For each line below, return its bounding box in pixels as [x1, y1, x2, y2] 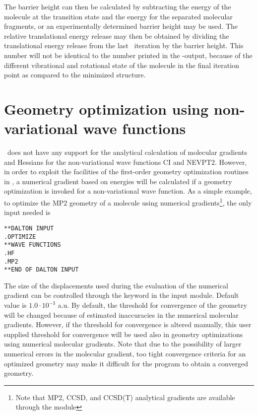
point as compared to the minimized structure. [4, 69, 146, 80]
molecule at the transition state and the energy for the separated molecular [4, 11, 233, 21]
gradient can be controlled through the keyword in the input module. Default [4, 290, 239, 300]
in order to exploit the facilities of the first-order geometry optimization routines [4, 166, 249, 177]
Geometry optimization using [4, 98, 209, 119]
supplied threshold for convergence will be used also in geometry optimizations [4, 329, 243, 339]
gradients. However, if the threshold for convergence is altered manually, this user [4, 319, 252, 330]
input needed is [4, 207, 51, 217]
